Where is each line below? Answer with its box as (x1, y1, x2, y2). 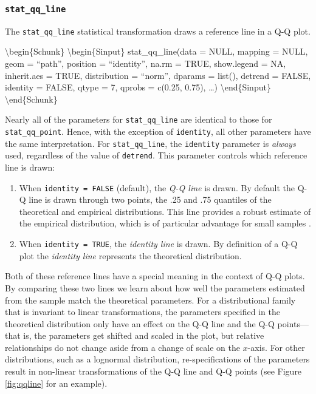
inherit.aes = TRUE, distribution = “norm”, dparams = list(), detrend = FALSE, (5, 69, 311, 81)
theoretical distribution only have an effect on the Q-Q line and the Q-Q (5, 317, 275, 330)
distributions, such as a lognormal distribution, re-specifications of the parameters (5, 353, 310, 365)
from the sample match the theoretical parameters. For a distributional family (5, 293, 296, 306)
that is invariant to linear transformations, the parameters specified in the (5, 305, 280, 318)
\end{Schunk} (5, 92, 58, 105)
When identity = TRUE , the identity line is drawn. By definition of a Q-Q (19, 237, 298, 250)
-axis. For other (247, 341, 305, 353)
